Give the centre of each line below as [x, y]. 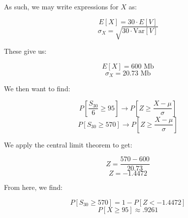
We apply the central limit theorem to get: [68, 144]
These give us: [25, 51]
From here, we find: [33, 187]
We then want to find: [37, 89]
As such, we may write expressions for [61, 6]
